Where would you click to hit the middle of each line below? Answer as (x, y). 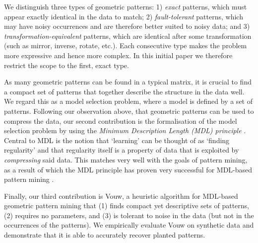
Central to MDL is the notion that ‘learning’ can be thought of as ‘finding (117, 140)
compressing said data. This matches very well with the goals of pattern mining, (126, 159)
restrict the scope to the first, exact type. (66, 65)
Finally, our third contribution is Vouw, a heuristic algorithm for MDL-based (121, 196)
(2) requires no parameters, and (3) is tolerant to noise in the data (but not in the (129, 215)
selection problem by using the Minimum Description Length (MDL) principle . (125, 130)
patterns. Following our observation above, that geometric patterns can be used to (129, 111)
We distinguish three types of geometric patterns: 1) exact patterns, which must (126, 6)
